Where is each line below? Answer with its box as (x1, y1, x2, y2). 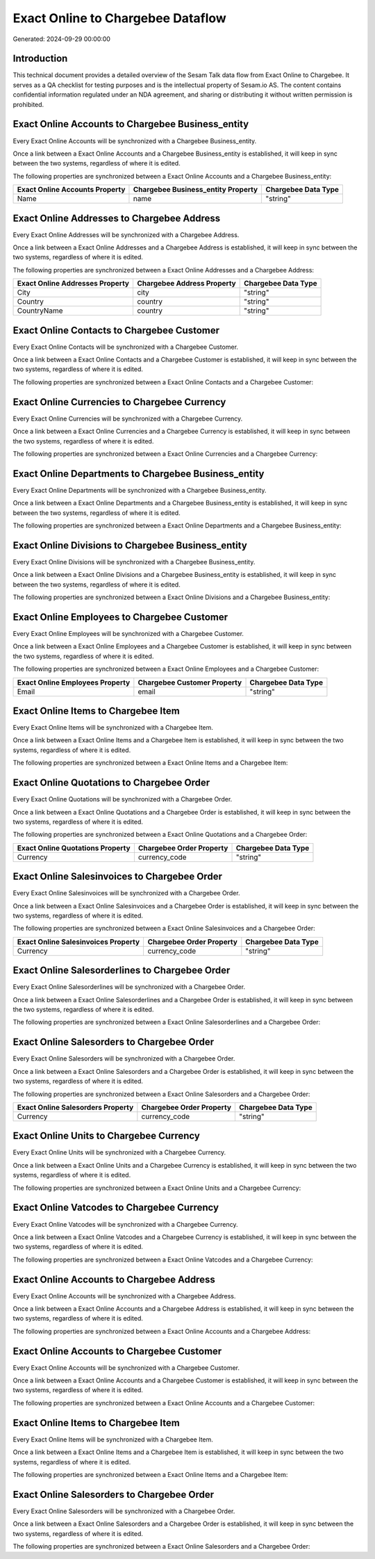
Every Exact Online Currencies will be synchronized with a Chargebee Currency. (12, 414, 243, 423)
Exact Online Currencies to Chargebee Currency (12, 396, 226, 408)
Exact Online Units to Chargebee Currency (12, 1130, 201, 1142)
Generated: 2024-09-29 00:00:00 (12, 35, 111, 43)
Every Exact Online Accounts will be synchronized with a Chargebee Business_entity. (12, 136, 257, 145)
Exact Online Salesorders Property (17, 1102, 134, 1112)
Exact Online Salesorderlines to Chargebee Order (12, 965, 231, 977)
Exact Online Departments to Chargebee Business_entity (12, 468, 265, 480)
